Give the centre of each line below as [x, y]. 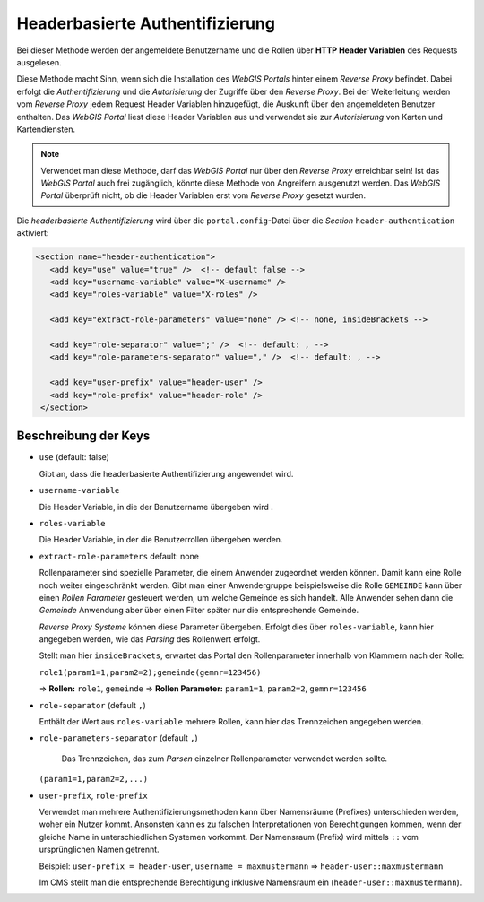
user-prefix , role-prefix [93, 795]
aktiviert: [33, 233]
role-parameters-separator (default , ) [119, 738]
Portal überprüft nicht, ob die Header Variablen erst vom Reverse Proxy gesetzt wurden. [203, 195]
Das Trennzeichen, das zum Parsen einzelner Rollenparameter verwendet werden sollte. [225, 759]
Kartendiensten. [46, 129]
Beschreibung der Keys [83, 436]
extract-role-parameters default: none [119, 556]
